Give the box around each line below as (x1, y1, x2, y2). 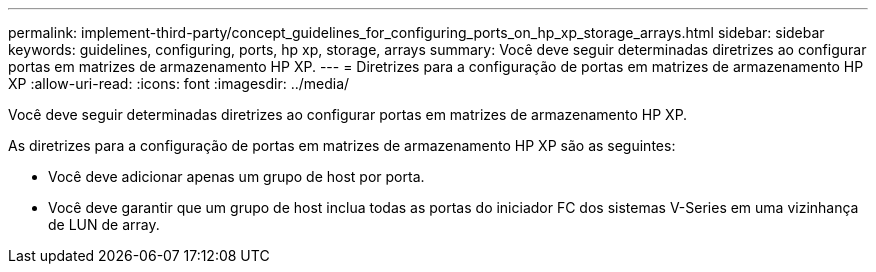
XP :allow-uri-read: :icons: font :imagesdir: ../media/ (8, 75, 350, 92)
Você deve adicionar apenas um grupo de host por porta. (48, 168, 425, 185)
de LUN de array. (48, 216, 160, 233)
